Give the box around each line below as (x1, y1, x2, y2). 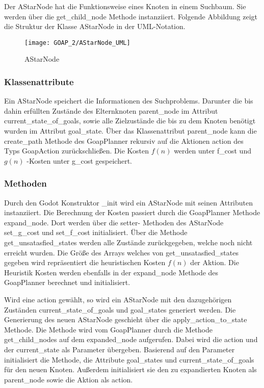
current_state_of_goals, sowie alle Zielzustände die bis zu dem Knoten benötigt (4, 115, 256, 126)
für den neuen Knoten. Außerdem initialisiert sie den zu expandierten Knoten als (4, 364, 257, 375)
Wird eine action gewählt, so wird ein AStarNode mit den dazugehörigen (4, 294, 232, 304)
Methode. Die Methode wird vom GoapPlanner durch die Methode (4, 324, 213, 334)
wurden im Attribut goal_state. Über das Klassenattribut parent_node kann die (4, 125, 257, 136)
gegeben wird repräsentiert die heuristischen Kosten (4, 257, 166, 268)
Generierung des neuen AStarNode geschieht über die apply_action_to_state (4, 314, 247, 325)
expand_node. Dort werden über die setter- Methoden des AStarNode (4, 217, 224, 227)
